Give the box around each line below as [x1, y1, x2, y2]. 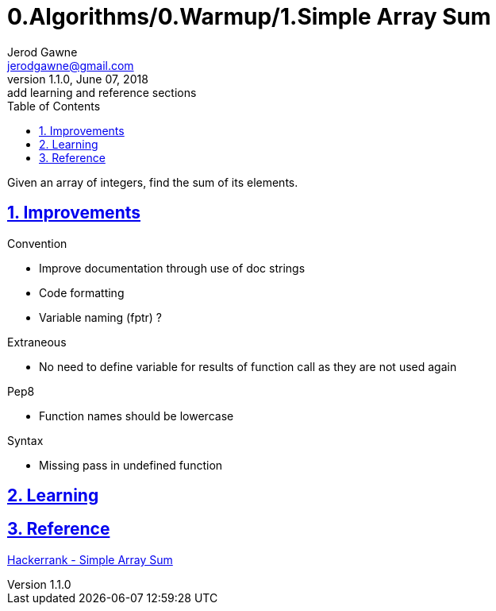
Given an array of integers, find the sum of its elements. [7, 175, 298, 189]
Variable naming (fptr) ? [39, 310, 163, 324]
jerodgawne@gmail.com [7, 58, 134, 72]
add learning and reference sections [7, 85, 197, 99]
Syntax [7, 433, 44, 447]
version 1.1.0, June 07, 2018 [7, 72, 148, 86]
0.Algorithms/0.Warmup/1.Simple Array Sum [7, 3, 491, 30]
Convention [7, 236, 67, 250]
